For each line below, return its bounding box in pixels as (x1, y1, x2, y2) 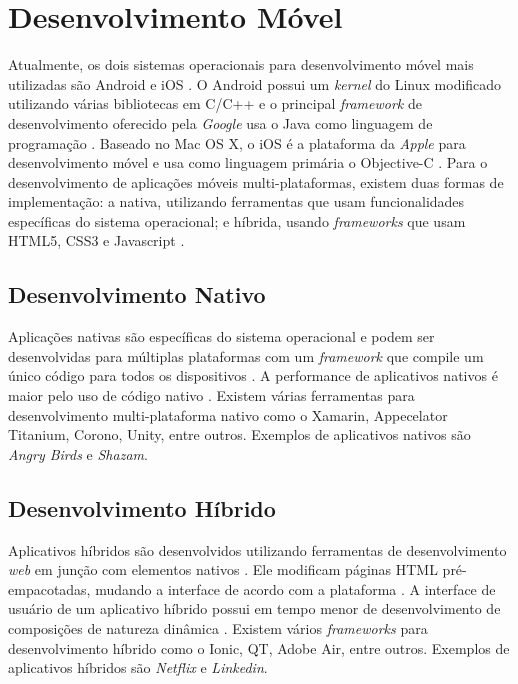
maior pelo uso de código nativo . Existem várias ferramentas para (8, 385, 415, 406)
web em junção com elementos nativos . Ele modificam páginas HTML (8, 559, 438, 580)
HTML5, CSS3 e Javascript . (8, 230, 185, 251)
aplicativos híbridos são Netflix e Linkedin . (8, 657, 268, 678)
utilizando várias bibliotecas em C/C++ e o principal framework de (8, 93, 422, 114)
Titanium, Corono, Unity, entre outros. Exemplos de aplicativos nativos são (8, 424, 471, 445)
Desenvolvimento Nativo (8, 279, 266, 310)
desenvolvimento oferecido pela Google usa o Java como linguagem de (8, 112, 433, 133)
